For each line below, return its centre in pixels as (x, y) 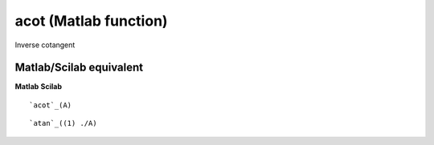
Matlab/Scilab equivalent (79, 68)
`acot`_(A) (51, 105)
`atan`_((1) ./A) (63, 123)
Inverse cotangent (45, 45)
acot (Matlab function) (91, 21)
